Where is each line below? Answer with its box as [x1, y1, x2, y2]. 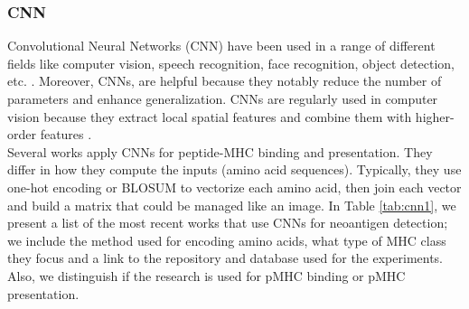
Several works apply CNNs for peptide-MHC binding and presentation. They [7, 142, 433, 161]
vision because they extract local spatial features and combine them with [7, 107, 412, 126]
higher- [415, 107, 455, 126]
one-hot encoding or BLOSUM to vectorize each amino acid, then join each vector [7, 177, 462, 196]
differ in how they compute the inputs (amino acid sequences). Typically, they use [7, 160, 462, 179]
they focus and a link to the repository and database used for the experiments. [7, 248, 444, 267]
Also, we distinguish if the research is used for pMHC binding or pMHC [7, 266, 406, 285]
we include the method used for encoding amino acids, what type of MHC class [7, 230, 446, 249]
